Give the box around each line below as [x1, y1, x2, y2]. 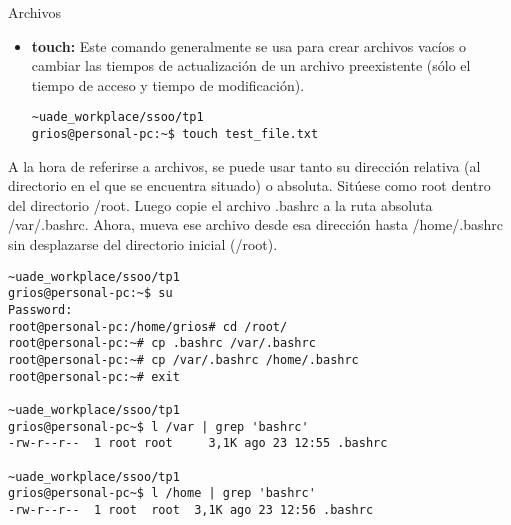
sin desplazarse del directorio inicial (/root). [8, 234, 278, 255]
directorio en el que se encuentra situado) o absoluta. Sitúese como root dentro [8, 175, 491, 196]
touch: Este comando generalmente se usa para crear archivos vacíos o [31, 35, 466, 56]
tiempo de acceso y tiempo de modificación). [31, 74, 305, 95]
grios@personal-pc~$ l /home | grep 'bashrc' [8, 486, 316, 501]
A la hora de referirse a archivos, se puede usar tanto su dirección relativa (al [8, 155, 481, 176]
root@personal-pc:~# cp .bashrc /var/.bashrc [8, 336, 316, 351]
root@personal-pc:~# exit [8, 369, 180, 384]
